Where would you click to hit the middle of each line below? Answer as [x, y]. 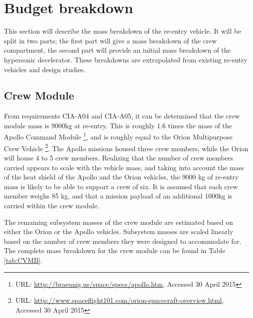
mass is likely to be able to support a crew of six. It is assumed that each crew [121, 186]
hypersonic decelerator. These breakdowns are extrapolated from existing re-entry [126, 59]
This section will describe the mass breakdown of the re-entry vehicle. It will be [123, 31]
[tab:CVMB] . [23, 260]
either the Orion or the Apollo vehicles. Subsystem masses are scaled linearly [119, 231]
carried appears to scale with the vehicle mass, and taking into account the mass [124, 167]
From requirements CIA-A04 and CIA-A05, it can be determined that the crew [122, 116]
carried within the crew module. [52, 205]
